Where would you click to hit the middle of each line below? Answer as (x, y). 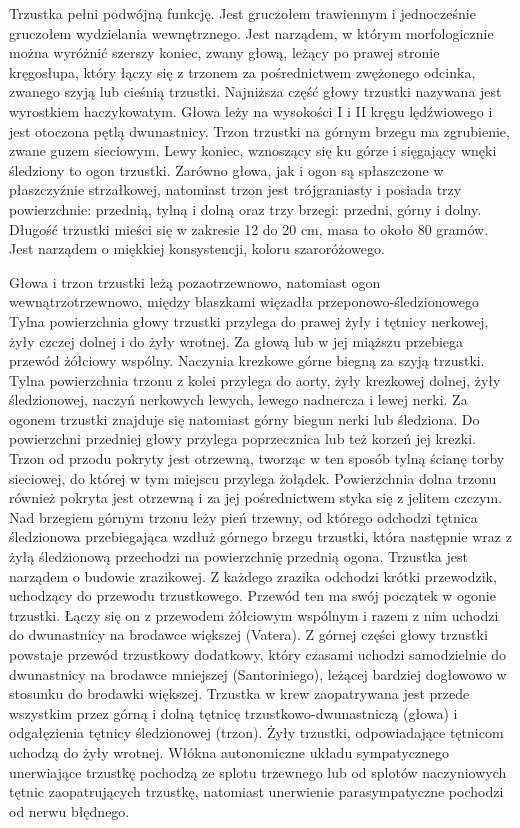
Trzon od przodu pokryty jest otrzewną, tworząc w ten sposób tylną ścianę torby (257, 458)
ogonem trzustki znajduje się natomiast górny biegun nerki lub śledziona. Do (244, 418)
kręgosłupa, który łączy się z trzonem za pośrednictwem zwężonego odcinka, (242, 71)
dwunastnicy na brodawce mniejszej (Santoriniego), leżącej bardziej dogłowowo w (258, 673)
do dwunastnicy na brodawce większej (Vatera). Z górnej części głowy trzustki (248, 634)
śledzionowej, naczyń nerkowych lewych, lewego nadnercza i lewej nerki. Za (238, 399)
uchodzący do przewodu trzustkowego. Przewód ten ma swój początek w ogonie (252, 595)
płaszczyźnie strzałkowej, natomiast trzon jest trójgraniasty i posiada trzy (235, 189)
